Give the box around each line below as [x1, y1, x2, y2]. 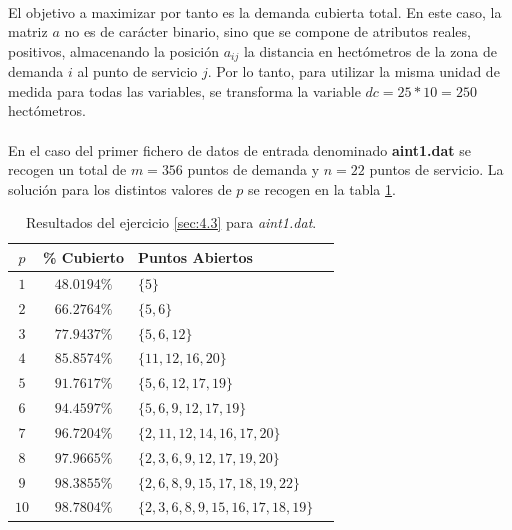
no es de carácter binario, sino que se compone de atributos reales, [64, 21, 471, 42]
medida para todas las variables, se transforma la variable [8, 80, 361, 101]
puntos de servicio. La [369, 159, 504, 180]
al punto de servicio [77, 61, 198, 82]
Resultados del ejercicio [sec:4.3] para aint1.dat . [26, 212, 317, 233]
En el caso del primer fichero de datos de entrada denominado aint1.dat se [8, 139, 471, 160]
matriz [8, 21, 48, 42]
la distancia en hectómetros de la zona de [243, 40, 497, 61]
